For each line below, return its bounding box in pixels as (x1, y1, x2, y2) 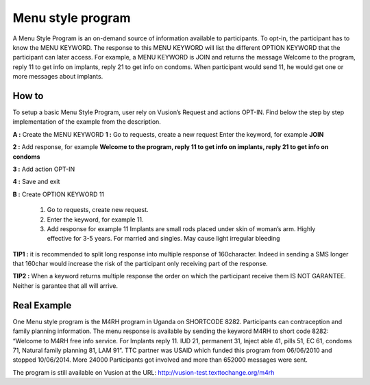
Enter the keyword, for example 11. (47, 215, 144, 224)
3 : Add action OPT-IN (12, 165, 75, 173)
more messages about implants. (12, 72, 103, 81)
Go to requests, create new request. (47, 206, 149, 214)
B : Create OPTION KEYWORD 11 (12, 190, 105, 198)
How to (12, 90, 44, 102)
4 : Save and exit (12, 178, 60, 186)
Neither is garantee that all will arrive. (12, 281, 118, 290)
